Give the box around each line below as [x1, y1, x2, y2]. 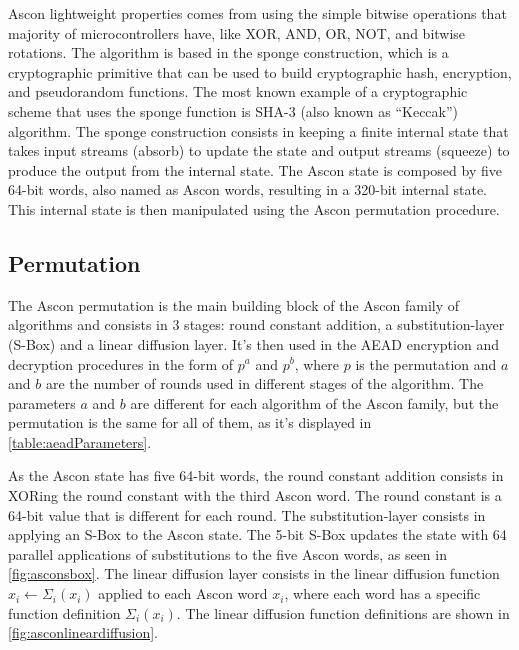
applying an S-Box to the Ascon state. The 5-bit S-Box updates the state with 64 [8, 524, 507, 545]
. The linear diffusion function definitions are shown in [176, 602, 510, 623]
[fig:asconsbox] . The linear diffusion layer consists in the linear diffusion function [8, 563, 500, 584]
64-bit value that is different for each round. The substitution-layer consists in [8, 504, 486, 525]
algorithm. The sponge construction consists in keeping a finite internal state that [8, 120, 509, 141]
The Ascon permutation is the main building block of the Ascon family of [8, 294, 460, 315]
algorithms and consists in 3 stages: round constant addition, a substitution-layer [8, 314, 505, 335]
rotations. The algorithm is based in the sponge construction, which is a [8, 42, 449, 63]
